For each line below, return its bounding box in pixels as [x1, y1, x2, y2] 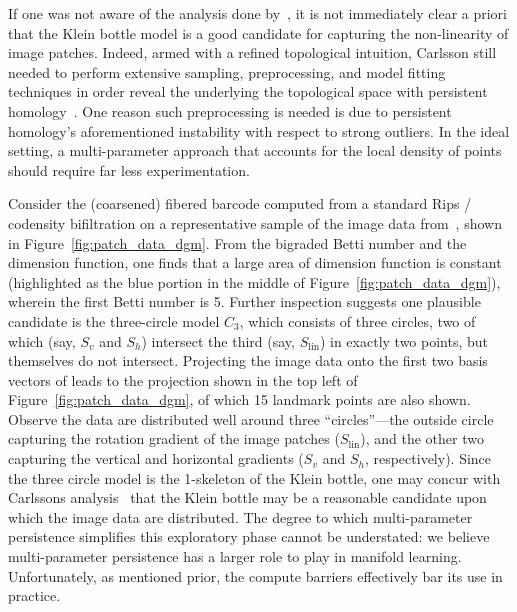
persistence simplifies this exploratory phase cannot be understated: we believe [8, 526, 490, 547]
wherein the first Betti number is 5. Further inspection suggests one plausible [8, 291, 481, 312]
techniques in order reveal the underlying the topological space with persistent [8, 81, 488, 102]
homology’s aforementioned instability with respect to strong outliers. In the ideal [8, 120, 510, 141]
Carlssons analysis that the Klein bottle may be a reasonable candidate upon [8, 487, 487, 508]
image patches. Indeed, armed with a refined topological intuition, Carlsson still [8, 42, 497, 63]
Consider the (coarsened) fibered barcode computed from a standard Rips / [8, 193, 472, 214]
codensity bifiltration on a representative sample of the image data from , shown [8, 212, 502, 233]
